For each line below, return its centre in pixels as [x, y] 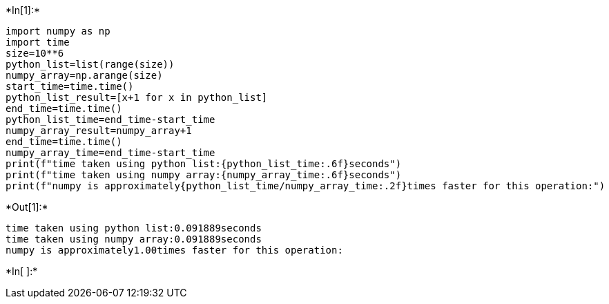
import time [38, 42]
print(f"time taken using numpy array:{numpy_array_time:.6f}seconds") [204, 175]
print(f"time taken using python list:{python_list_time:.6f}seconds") [204, 164]
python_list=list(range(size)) [90, 64]
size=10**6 [35, 53]
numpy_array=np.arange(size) [84, 75]
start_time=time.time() [70, 86]
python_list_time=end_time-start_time [110, 120]
